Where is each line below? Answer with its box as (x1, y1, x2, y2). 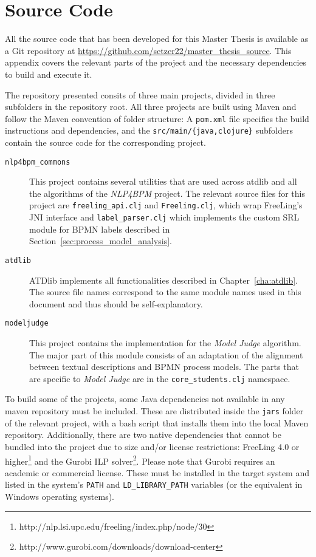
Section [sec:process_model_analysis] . (29, 234, 172, 247)
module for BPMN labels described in (29, 222, 170, 235)
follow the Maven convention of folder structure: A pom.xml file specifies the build (5, 112, 309, 125)
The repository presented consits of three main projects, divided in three (5, 88, 275, 101)
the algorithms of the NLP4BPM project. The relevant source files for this (29, 186, 306, 199)
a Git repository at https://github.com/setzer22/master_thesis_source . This (5, 44, 292, 56)
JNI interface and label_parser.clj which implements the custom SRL (29, 211, 300, 224)
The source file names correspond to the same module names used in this (29, 285, 301, 298)
